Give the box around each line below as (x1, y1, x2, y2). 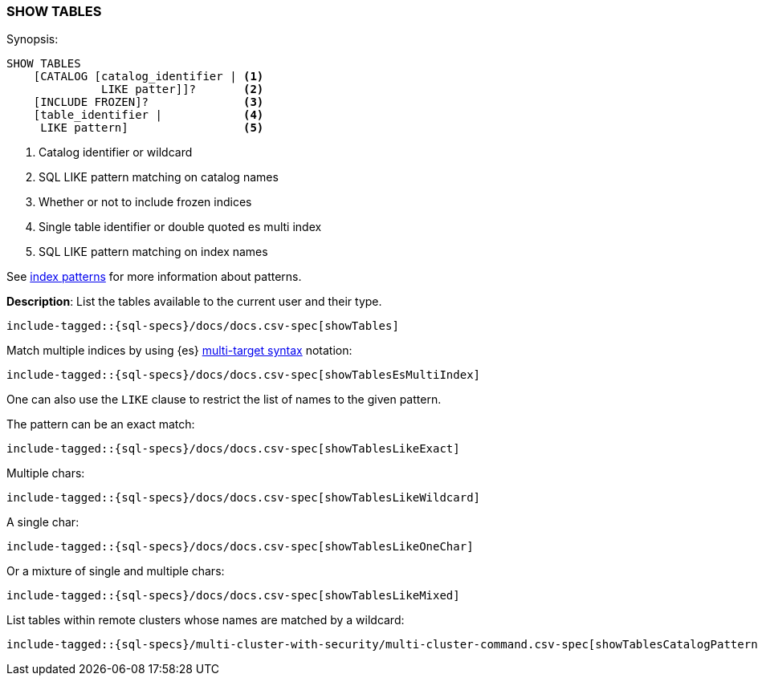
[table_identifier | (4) (33, 108, 264, 122)
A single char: (6, 515, 79, 530)
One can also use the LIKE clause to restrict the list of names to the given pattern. (6, 392, 442, 407)
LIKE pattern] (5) (40, 121, 264, 135)
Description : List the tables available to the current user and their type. (6, 294, 382, 309)
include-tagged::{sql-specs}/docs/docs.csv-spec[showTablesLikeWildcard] (6, 491, 481, 505)
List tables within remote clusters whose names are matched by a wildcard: (6, 613, 405, 627)
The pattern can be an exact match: (6, 417, 195, 432)
